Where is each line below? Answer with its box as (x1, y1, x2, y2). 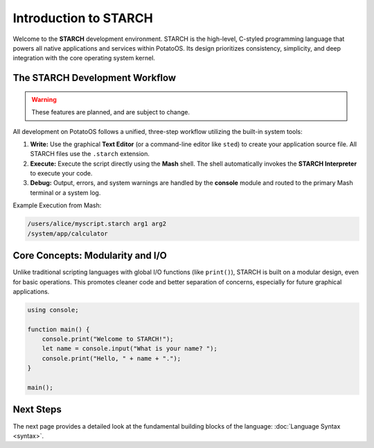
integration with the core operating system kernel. (12, 54, 156, 62)
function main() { (27, 325, 90, 333)
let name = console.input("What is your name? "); (42, 345, 217, 353)
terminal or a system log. (30, 188, 101, 197)
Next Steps (12, 404, 62, 415)
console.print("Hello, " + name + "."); (42, 354, 181, 362)
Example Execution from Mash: (12, 201, 102, 209)
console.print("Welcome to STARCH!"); (42, 335, 174, 343)
